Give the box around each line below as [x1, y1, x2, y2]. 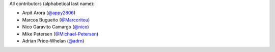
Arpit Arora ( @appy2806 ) [22, 10, 76, 16]
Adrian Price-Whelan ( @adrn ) [22, 37, 85, 43]
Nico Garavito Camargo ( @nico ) [22, 24, 89, 30]
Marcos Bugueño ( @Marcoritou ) [22, 16, 90, 22]
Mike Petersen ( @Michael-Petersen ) [22, 30, 99, 37]
